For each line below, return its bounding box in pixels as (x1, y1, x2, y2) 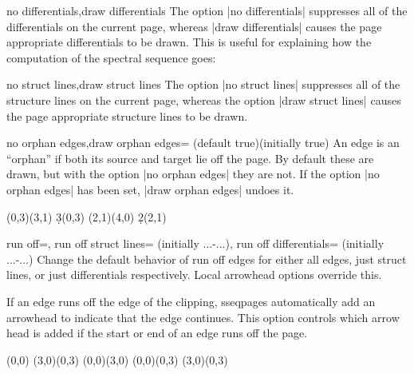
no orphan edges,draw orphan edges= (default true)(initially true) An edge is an (6, 134, 400, 151)
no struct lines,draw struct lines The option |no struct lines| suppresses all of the (6, 76, 400, 93)
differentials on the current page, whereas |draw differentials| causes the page (6, 18, 382, 34)
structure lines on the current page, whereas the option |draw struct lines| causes (6, 91, 401, 108)
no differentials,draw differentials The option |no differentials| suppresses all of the (6, 2, 408, 18)
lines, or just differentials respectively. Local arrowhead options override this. (6, 266, 382, 283)
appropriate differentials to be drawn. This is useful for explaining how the (6, 34, 372, 50)
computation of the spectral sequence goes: (6, 49, 216, 66)
